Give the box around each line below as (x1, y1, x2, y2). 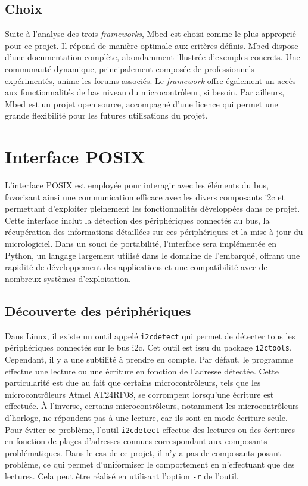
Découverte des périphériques (5, 301, 191, 320)
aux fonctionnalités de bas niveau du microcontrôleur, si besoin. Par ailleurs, (5, 86, 285, 98)
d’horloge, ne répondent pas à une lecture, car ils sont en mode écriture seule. (5, 411, 288, 423)
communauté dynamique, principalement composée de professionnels (5, 62, 254, 75)
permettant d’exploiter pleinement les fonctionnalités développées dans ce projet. (5, 202, 300, 215)
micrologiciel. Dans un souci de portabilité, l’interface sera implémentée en (5, 237, 276, 250)
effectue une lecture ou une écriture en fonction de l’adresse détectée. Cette (5, 364, 279, 377)
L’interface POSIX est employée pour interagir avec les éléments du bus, (5, 179, 269, 191)
